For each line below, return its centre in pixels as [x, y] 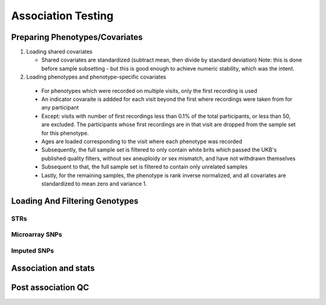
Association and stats [53, 268]
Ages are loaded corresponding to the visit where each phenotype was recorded [142, 141]
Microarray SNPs [37, 234]
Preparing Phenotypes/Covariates [77, 37]
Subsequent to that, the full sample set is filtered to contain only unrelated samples [144, 167]
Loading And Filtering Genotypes [75, 201]
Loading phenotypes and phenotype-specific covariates [96, 77]
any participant [60, 108]
